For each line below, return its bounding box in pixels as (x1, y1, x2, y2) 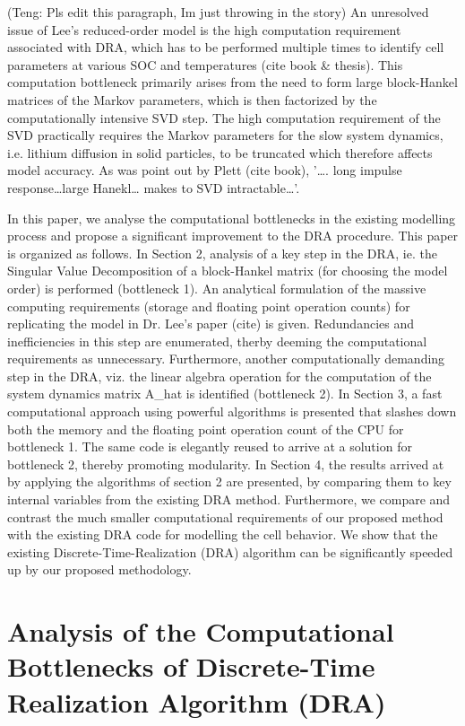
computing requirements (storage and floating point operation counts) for (7, 296, 410, 315)
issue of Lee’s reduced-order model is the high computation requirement (7, 20, 401, 39)
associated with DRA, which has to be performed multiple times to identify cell (7, 38, 444, 57)
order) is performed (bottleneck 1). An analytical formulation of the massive (7, 278, 426, 297)
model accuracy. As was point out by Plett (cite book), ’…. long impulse (7, 161, 402, 179)
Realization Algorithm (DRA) (7, 683, 386, 720)
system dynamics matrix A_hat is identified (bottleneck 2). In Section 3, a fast (7, 384, 443, 403)
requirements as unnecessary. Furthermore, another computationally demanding (7, 349, 445, 368)
